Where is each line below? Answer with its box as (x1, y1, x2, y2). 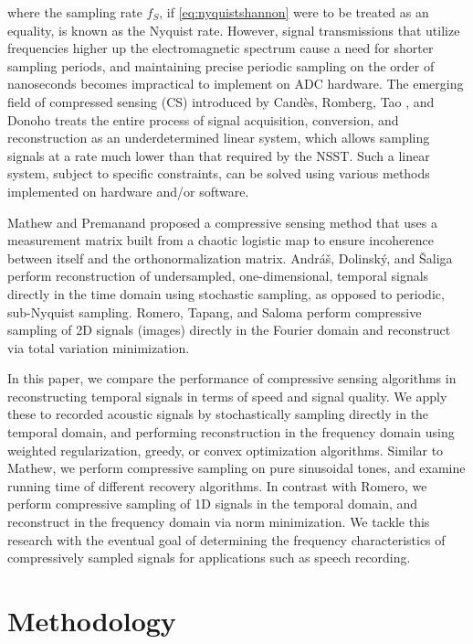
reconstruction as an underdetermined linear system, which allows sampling (7, 128, 430, 147)
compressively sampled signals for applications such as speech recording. (7, 548, 411, 567)
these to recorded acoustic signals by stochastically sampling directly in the (7, 404, 429, 424)
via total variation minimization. (7, 338, 190, 357)
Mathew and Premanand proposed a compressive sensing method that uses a (7, 212, 438, 231)
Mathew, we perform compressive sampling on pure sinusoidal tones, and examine (7, 458, 466, 478)
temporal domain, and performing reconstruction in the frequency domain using (7, 423, 455, 442)
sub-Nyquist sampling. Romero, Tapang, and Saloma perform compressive (7, 302, 422, 321)
